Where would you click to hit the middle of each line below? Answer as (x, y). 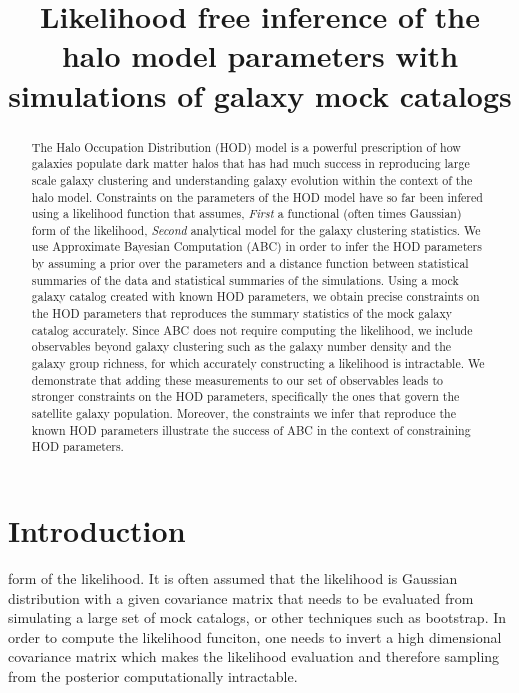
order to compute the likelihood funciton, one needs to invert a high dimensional (255, 636)
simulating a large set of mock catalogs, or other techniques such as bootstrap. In (257, 617)
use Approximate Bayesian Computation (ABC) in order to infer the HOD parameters (256, 246)
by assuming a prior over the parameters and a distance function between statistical (250, 263)
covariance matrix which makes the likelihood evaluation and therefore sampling (254, 656)
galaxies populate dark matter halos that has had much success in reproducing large (250, 163)
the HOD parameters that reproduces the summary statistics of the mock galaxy (241, 313)
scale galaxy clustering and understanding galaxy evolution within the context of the (252, 179)
